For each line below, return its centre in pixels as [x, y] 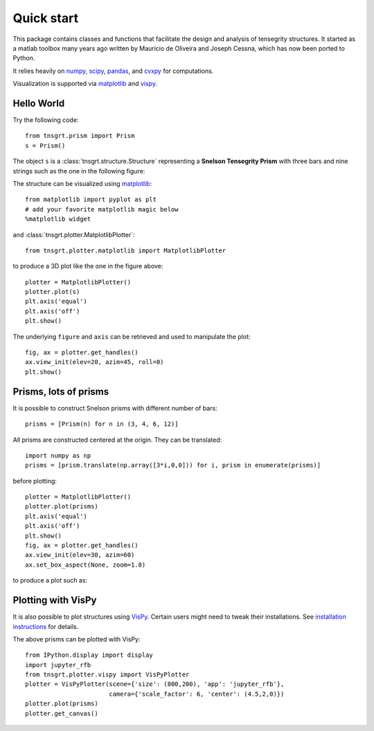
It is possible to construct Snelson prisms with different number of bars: [115, 408]
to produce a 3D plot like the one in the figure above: [88, 266]
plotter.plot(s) [53, 292]
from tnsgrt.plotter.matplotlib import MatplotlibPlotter [126, 250]
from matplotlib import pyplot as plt [91, 200]
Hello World [39, 103]
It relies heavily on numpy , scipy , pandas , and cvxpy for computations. [113, 71]
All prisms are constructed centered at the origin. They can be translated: [117, 440]
